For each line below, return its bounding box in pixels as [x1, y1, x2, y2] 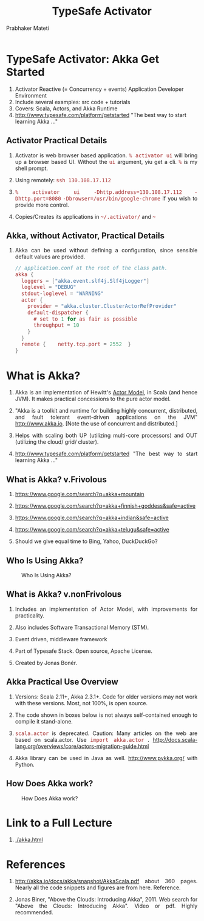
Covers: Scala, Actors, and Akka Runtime [15, 105, 118, 112]
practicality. [15, 611, 45, 619]
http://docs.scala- [152, 736, 198, 743]
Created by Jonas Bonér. [15, 659, 78, 666]
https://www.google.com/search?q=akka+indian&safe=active [15, 514, 169, 522]
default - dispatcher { [27, 309, 89, 316]
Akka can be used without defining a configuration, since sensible [15, 247, 198, 254]
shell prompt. [15, 165, 48, 172]
